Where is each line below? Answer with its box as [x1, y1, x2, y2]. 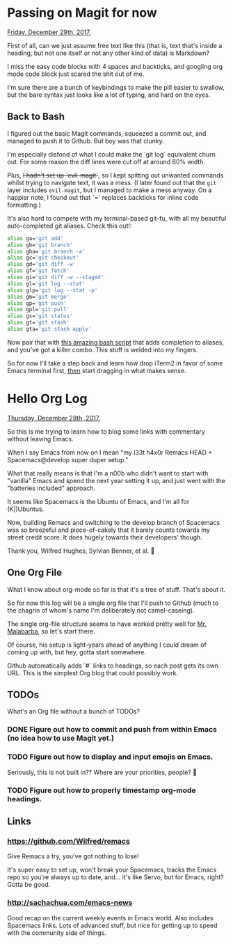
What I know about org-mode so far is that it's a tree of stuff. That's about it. [7, 585, 226, 593]
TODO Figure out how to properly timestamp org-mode [7, 785, 196, 795]
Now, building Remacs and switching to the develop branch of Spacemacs [7, 518, 220, 526]
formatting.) [7, 200, 42, 209]
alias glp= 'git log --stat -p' [7, 287, 98, 294]
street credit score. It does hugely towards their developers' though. [7, 533, 203, 541]
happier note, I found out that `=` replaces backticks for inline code [7, 193, 199, 201]
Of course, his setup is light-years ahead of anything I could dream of [7, 640, 207, 649]
